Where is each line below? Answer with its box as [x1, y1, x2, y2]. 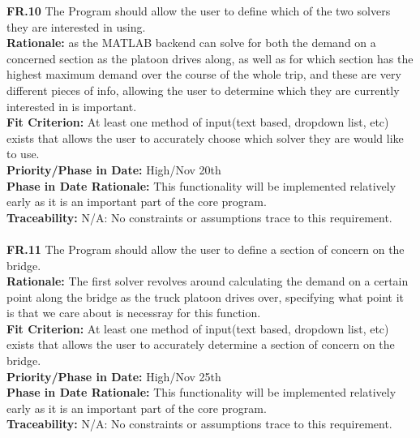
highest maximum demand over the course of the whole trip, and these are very [6, 66, 401, 83]
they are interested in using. [6, 18, 146, 35]
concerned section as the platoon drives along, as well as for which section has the [6, 49, 414, 67]
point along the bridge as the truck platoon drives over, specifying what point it [6, 288, 405, 305]
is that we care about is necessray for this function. [6, 304, 261, 321]
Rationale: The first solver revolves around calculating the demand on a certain [6, 273, 409, 290]
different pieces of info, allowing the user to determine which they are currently [6, 81, 400, 98]
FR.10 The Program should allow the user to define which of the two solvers [6, 2, 391, 19]
